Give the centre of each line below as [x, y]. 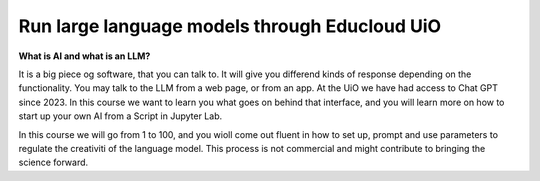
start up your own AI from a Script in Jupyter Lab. [120, 116]
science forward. [53, 162]
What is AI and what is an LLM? [84, 56]
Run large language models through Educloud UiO [230, 26]
